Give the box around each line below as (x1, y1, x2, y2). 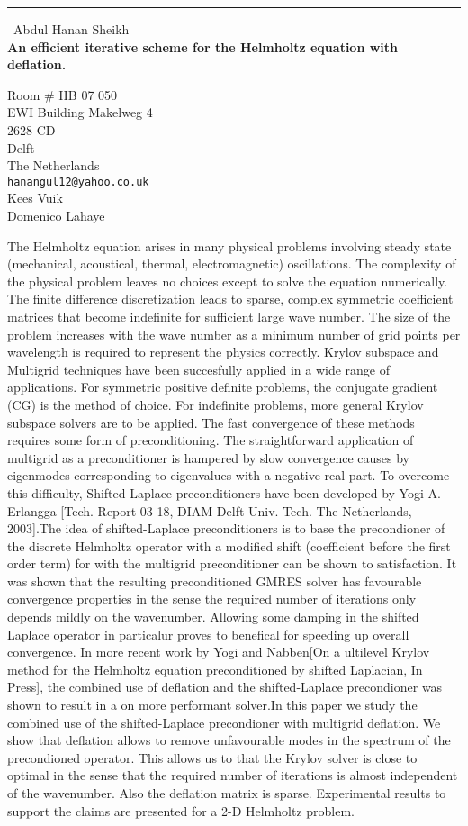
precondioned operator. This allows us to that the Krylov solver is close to (7, 748, 418, 767)
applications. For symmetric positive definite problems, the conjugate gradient (7, 377, 438, 396)
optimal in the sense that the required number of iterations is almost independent (7, 766, 458, 785)
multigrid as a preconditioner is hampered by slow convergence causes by (7, 448, 409, 467)
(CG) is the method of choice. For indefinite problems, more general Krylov (7, 395, 424, 413)
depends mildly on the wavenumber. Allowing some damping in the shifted (7, 607, 419, 626)
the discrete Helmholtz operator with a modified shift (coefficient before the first (7, 536, 451, 555)
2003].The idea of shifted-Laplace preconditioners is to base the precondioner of (7, 519, 445, 538)
